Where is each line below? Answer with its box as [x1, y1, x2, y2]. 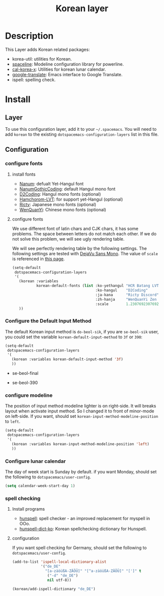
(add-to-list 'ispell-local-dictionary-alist [12, 559, 106, 564]
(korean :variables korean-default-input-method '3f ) [11, 357, 123, 362]
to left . [5, 418, 20, 425]
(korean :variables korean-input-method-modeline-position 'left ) [11, 441, 150, 447]
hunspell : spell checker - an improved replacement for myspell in [19, 515, 150, 521]
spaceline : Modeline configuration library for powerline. [12, 61, 124, 67]
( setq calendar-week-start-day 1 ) [5, 484, 76, 489]
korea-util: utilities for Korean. [12, 56, 72, 62]
